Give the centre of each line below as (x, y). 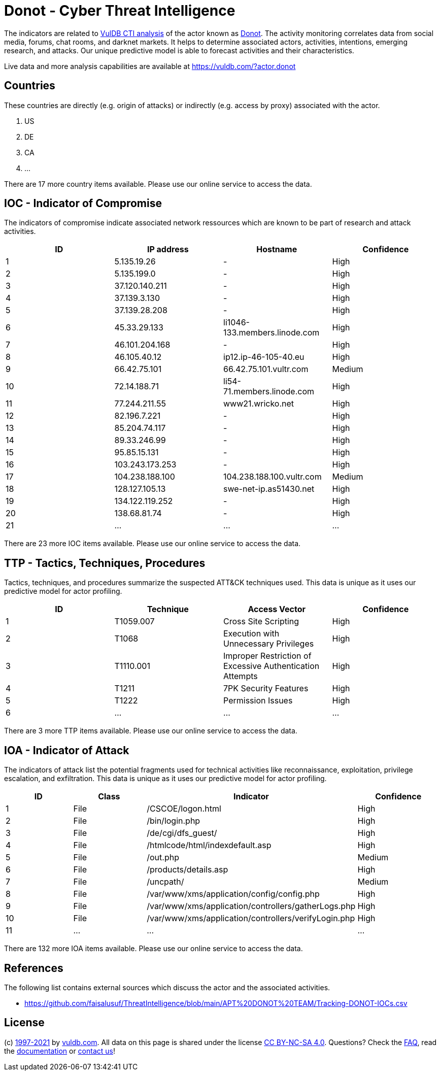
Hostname (277, 249)
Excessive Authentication (272, 666)
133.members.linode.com (272, 333)
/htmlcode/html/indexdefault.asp (209, 845)
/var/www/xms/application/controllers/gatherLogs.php (251, 906)
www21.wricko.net (259, 404)
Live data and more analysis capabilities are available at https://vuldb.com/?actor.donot (150, 66)
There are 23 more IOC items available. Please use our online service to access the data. (153, 544)
